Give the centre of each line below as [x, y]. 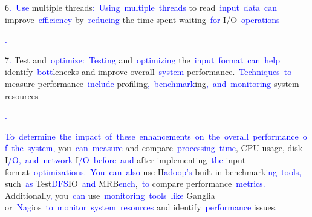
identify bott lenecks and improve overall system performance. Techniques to [148, 72]
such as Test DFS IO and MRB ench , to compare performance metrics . [135, 183]
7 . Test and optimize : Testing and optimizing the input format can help [142, 60]
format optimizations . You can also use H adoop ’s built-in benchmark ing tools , [153, 171]
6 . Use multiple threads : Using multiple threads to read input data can [141, 7]
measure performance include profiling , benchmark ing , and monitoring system [152, 83]
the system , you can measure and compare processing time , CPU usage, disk [157, 148]
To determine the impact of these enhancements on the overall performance [152, 136]
